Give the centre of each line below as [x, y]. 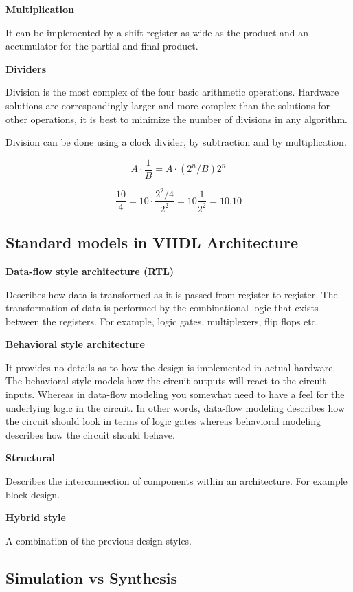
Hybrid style [36, 517]
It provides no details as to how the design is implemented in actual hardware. [171, 367]
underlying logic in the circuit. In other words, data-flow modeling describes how [175, 407]
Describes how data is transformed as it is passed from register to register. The [172, 294]
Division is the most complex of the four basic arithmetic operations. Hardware [172, 92]
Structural [31, 458]
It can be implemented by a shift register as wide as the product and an [157, 32]
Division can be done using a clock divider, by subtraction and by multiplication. [176, 142]
